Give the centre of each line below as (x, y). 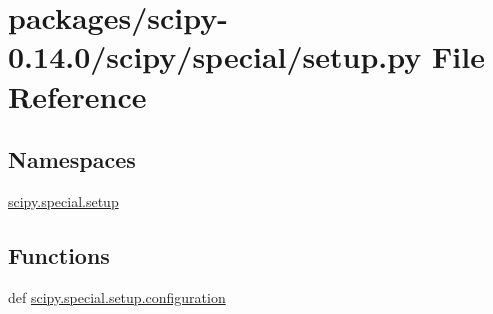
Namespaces (72, 159)
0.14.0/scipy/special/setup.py (215, 56)
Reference (77, 95)
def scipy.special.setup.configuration (117, 296)
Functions (59, 254)
